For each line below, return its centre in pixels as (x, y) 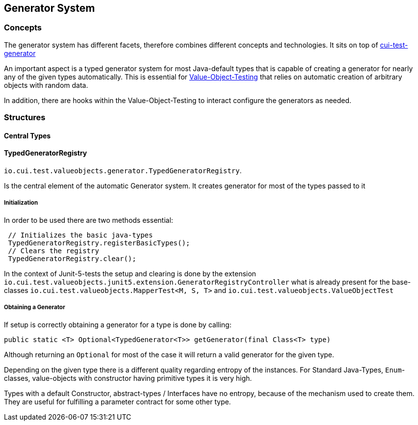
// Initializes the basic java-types (80, 235)
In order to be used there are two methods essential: (89, 220)
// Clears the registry (53, 251)
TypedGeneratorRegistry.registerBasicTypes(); (99, 243)
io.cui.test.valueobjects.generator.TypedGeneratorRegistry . (123, 171)
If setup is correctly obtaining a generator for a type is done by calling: (118, 324)
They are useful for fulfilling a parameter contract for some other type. (118, 401)
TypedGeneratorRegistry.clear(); (72, 258)
